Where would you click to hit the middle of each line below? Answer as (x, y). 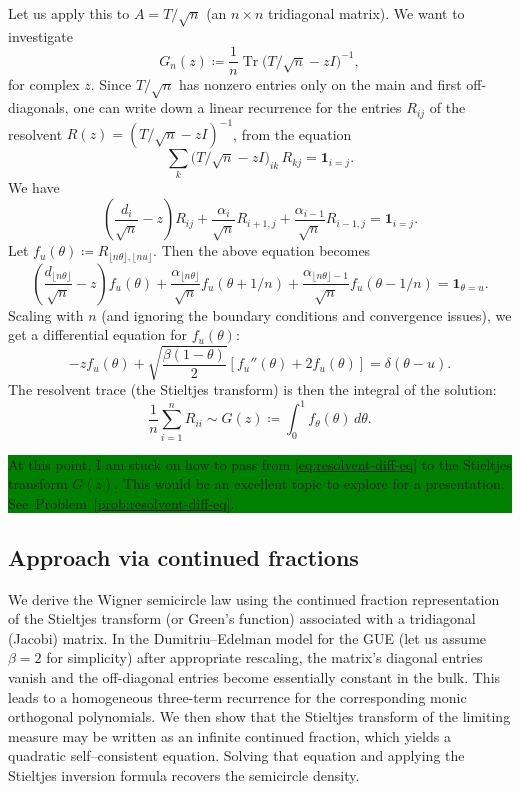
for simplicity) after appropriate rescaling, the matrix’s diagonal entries (264, 657)
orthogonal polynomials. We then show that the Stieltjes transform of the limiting (259, 716)
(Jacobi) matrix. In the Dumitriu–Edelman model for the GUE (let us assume (247, 637)
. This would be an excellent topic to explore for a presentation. (309, 483)
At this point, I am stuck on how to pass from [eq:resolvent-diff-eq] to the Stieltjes (260, 463)
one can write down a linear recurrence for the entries (237, 107)
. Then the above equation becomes (262, 250)
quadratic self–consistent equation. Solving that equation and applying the (236, 755)
